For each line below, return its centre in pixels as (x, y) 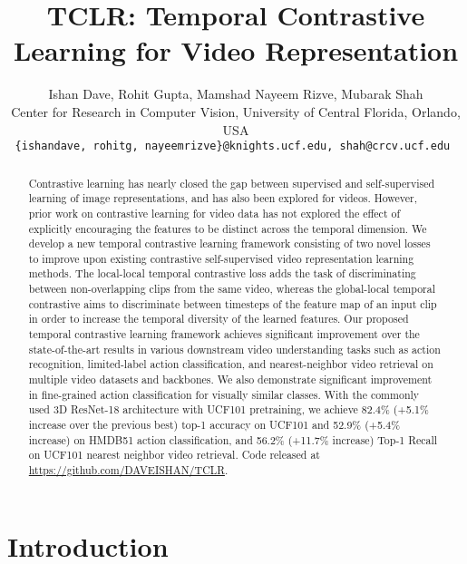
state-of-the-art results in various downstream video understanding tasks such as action (234, 349)
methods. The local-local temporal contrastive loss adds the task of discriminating (222, 273)
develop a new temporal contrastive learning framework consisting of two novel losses (229, 243)
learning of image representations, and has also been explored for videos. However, (223, 198)
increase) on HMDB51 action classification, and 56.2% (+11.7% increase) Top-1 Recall (233, 439)
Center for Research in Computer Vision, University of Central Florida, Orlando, (236, 111)
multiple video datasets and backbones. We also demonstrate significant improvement (230, 379)
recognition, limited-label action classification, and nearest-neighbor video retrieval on (231, 364)
